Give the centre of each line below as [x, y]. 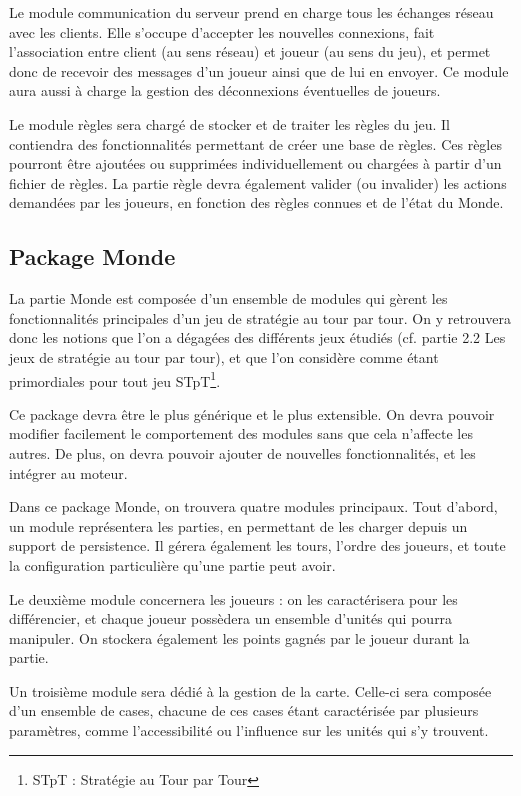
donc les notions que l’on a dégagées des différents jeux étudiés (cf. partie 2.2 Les [257, 337]
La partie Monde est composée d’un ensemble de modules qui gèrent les [228, 298]
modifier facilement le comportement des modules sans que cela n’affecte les [241, 433]
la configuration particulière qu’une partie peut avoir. [172, 564]
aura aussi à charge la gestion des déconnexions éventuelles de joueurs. [225, 90]
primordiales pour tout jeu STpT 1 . [115, 379]
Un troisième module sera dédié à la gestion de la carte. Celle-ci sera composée [250, 690]
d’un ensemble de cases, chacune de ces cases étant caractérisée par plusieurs [244, 710]
